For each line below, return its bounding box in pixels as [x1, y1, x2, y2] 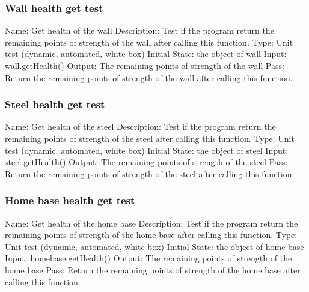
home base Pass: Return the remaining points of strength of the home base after [5, 263, 301, 276]
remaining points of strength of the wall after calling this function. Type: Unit [5, 35, 293, 48]
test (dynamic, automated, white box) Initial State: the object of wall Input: [5, 47, 287, 60]
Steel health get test [5, 97, 105, 112]
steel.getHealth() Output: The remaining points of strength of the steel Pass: [5, 156, 288, 168]
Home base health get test [5, 193, 135, 208]
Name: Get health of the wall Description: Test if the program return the [5, 24, 274, 37]
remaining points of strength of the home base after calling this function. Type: [5, 228, 298, 241]
